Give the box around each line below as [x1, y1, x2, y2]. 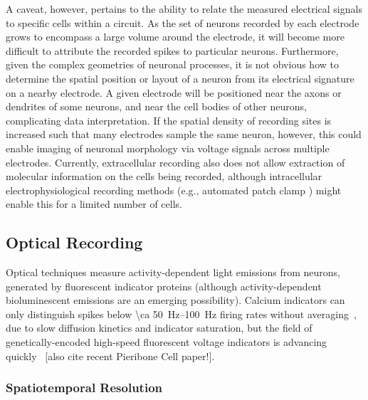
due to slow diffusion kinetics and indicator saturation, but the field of [6, 320, 312, 335]
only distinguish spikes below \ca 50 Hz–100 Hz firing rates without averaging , [6, 306, 357, 321]
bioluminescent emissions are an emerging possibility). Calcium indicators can [6, 293, 345, 307]
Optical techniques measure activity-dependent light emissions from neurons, [6, 265, 340, 280]
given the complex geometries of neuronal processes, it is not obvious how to [6, 57, 339, 72]
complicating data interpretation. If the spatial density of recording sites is [6, 112, 332, 127]
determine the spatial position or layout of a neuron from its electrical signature [6, 70, 354, 85]
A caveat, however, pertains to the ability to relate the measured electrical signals [6, 1, 362, 16]
